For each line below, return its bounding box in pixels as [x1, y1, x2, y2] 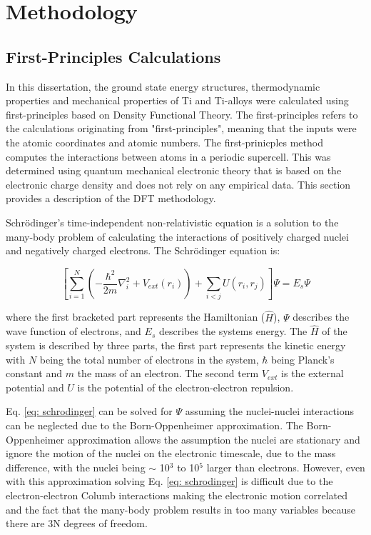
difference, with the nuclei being [6, 459, 146, 474]
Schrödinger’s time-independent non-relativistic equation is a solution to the [6, 214, 339, 229]
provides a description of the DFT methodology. [6, 191, 216, 206]
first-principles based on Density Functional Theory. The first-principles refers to [6, 106, 358, 121]
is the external [281, 366, 344, 381]
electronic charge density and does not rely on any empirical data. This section [6, 176, 351, 191]
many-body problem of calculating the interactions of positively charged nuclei [6, 229, 349, 244]
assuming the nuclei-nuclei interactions [185, 404, 355, 419]
